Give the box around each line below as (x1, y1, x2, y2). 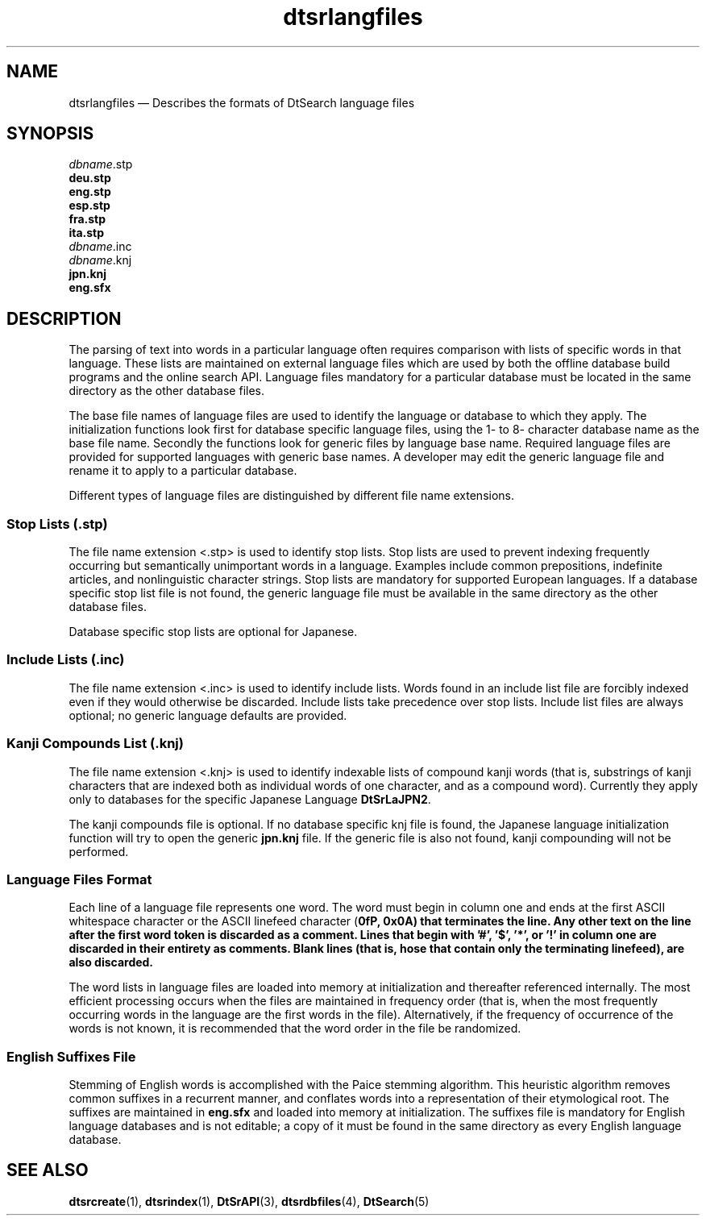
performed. (69, 844, 129, 858)
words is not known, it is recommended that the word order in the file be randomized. (69, 1021, 521, 1036)
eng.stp (69, 185, 111, 199)
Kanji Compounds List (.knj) (6, 735, 184, 752)
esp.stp (69, 198, 110, 213)
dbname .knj (69, 253, 132, 268)
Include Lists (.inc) (6, 651, 125, 668)
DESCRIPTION (6, 308, 122, 329)
